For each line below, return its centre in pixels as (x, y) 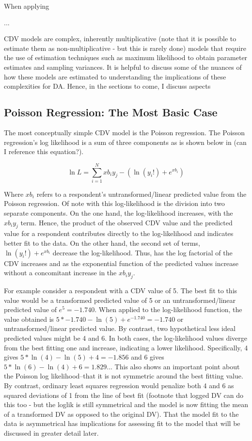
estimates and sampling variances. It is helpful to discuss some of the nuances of (123, 67)
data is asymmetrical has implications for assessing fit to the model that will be (122, 423)
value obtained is (29, 319)
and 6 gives (148, 357)
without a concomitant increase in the (60, 273)
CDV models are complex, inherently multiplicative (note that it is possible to (120, 39)
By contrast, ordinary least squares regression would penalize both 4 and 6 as (119, 385)
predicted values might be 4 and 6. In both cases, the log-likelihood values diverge (126, 338)
